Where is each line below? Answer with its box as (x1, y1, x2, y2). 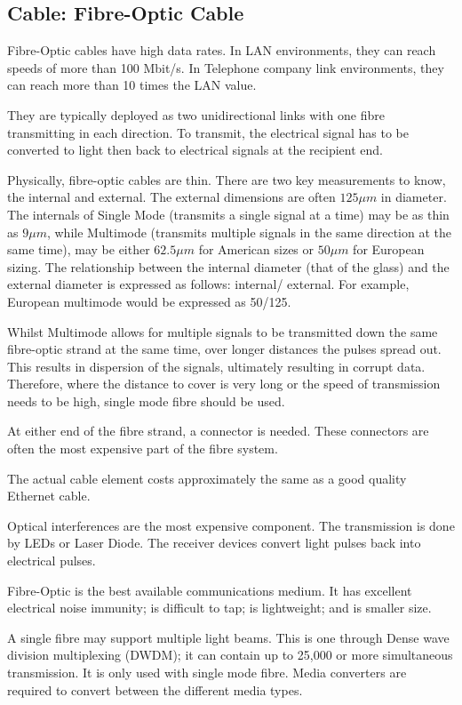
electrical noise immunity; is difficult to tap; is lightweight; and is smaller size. (7, 598, 432, 617)
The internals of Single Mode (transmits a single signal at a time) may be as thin (7, 204, 450, 223)
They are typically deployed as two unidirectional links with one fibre (7, 105, 385, 124)
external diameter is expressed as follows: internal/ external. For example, (7, 275, 410, 293)
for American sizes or (198, 240, 315, 259)
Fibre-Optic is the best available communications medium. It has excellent (7, 581, 412, 599)
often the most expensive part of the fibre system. (7, 439, 278, 458)
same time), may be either (7, 240, 150, 259)
